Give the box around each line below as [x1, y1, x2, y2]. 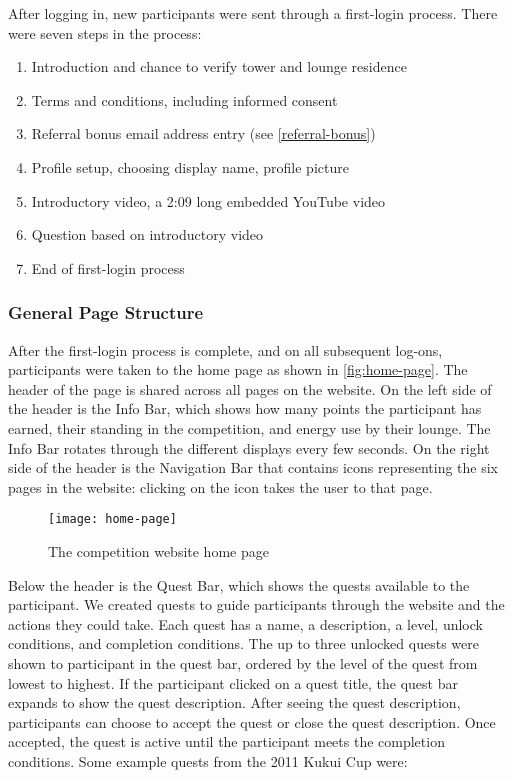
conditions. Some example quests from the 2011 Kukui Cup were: [8, 750, 408, 771]
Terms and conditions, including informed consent [31, 89, 338, 110]
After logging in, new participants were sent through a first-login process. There [8, 3, 498, 23]
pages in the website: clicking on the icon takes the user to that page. [8, 476, 433, 497]
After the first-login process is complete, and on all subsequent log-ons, [8, 339, 443, 360]
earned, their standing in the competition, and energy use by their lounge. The [8, 417, 491, 438]
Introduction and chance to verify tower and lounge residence [31, 56, 407, 77]
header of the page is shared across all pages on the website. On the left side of [8, 378, 492, 399]
